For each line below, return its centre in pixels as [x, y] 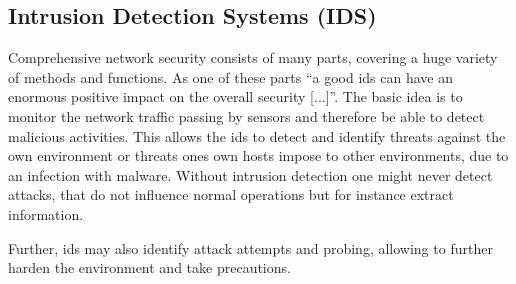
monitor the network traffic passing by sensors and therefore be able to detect [246, 115]
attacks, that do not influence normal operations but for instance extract [231, 194]
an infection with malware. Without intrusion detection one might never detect [250, 174]
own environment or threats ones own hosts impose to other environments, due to [258, 155]
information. [46, 213]
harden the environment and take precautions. [149, 267]
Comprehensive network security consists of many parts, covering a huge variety [253, 57]
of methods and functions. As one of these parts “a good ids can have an [231, 76]
